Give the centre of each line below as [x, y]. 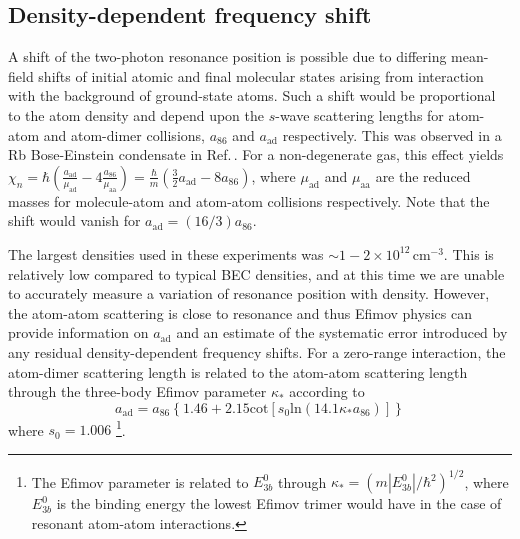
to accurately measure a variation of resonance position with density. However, [249, 293]
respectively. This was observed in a [392, 134]
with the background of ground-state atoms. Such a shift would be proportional [252, 95]
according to [327, 391]
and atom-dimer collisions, [124, 134]
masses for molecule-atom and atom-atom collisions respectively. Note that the [249, 200]
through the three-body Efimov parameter [137, 391]
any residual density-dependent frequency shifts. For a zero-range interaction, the [257, 351]
